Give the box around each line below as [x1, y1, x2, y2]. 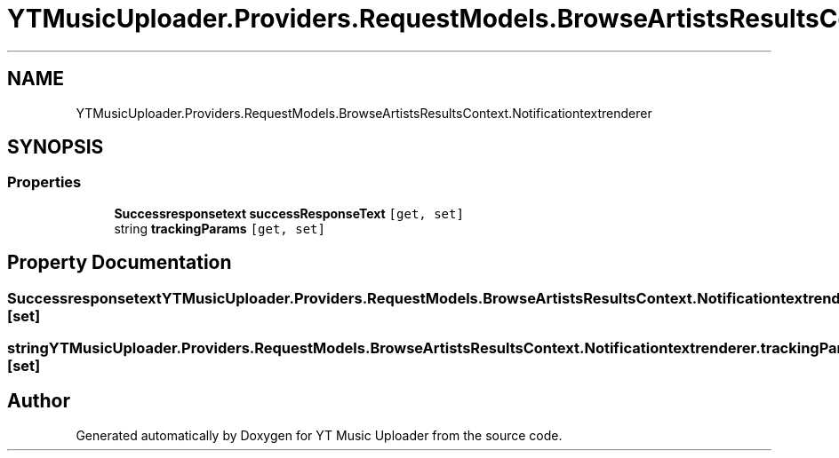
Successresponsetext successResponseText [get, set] [114, 205, 464, 221]
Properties [7, 173, 82, 192]
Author [7, 390, 70, 413]
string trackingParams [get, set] [114, 220, 325, 236]
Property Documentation [7, 251, 232, 274]
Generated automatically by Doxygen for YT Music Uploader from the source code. [76, 427, 563, 443]
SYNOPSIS [7, 136, 104, 159]
